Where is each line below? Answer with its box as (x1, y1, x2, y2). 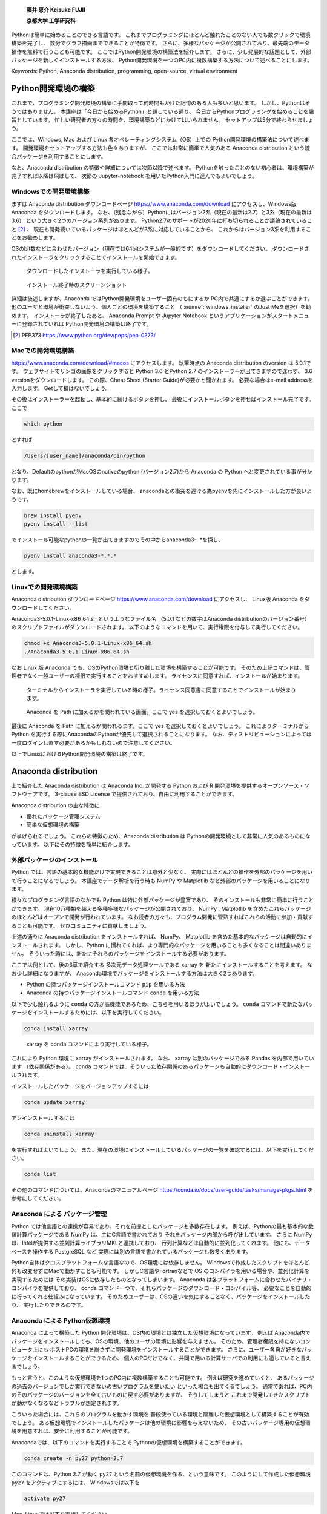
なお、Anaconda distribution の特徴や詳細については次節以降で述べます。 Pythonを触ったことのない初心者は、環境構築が (11, 164, 314, 171)
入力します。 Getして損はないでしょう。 (11, 385, 111, 392)
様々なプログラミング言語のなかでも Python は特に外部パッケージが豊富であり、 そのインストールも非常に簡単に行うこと (11, 896, 314, 904)
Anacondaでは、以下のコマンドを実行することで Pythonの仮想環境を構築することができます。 (11, 1438, 246, 1446)
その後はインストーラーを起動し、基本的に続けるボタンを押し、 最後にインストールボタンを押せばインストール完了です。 (11, 395, 314, 403)
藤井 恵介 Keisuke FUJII (26, 6, 85, 13)
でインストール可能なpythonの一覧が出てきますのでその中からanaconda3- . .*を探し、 (11, 536, 224, 543)
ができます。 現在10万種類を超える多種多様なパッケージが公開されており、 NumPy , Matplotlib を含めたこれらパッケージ (11, 905, 311, 912)
